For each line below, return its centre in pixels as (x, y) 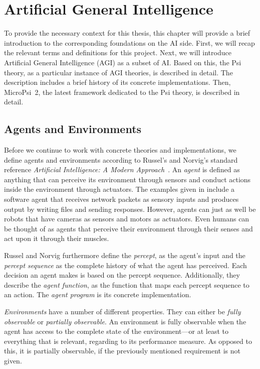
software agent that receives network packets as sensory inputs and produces (121, 199)
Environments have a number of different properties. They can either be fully (122, 311)
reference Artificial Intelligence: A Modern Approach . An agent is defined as (122, 169)
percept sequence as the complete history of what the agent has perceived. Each (125, 265)
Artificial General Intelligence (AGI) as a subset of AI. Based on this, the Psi (123, 62)
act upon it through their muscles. (57, 238)
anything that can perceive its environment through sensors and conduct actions (127, 179)
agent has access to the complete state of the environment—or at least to (116, 331)
